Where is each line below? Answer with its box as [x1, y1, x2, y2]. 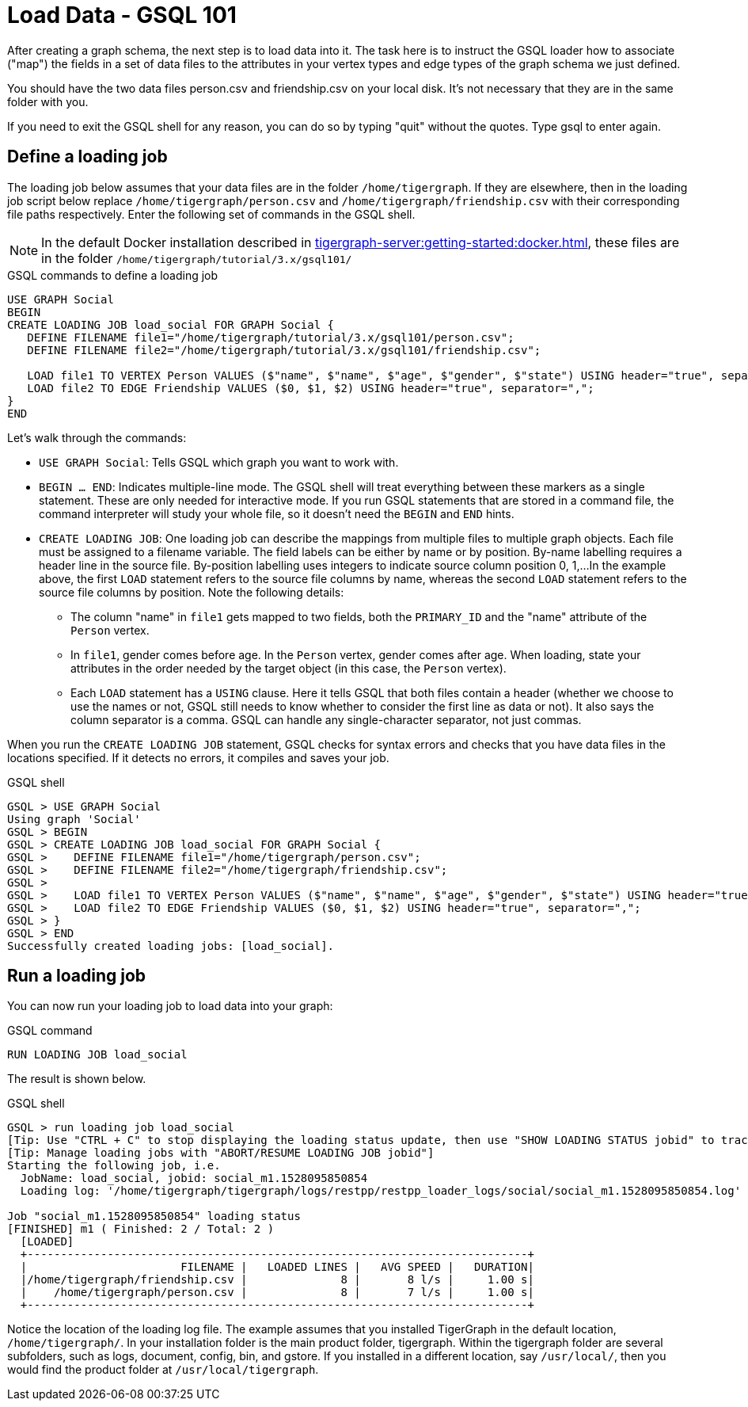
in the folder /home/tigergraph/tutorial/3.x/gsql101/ [41, 250, 352, 266]
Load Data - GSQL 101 [7, 2, 237, 29]
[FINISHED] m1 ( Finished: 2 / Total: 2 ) [7, 1222, 275, 1236]
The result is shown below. [7, 1072, 146, 1086]
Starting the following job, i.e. [7, 1159, 221, 1172]
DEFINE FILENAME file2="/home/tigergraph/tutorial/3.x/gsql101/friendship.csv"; [27, 343, 541, 357]
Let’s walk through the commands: [7, 430, 187, 444]
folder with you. [7, 94, 89, 109]
